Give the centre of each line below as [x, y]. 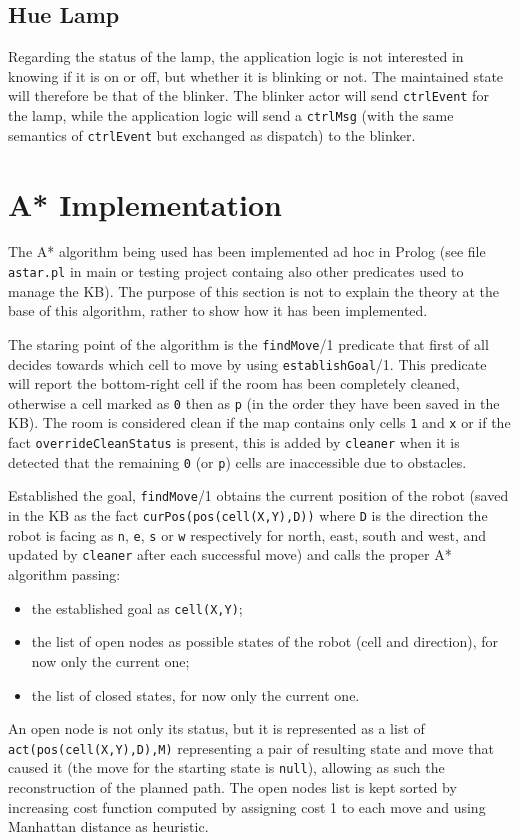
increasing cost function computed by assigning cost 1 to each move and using [247, 806]
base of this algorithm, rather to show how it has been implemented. [218, 310]
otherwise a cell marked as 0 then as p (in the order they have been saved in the [254, 402]
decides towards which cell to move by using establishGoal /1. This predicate [247, 363]
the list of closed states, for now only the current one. [195, 694]
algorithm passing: [64, 574]
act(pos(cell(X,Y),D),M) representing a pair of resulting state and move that [251, 747]
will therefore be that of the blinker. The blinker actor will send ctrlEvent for [248, 95]
